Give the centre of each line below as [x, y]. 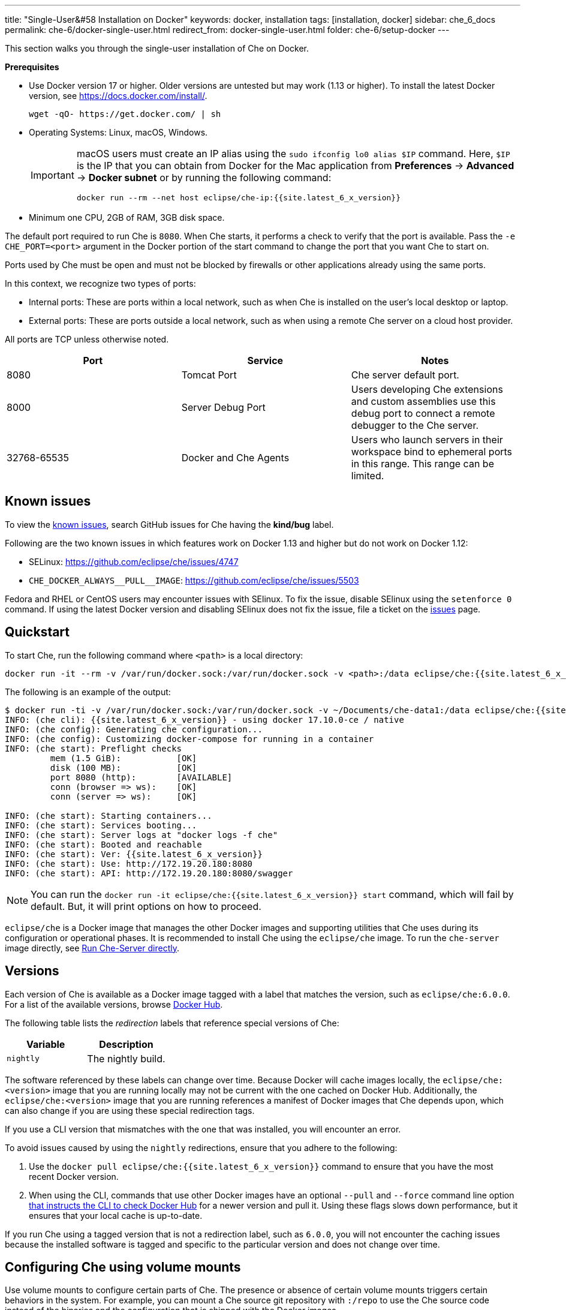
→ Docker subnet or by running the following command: [204, 178]
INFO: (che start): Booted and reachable [103, 844]
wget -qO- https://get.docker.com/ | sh [125, 114]
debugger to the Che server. [415, 425]
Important [52, 175]
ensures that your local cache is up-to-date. [116, 1215]
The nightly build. [126, 1058]
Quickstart [37, 632]
